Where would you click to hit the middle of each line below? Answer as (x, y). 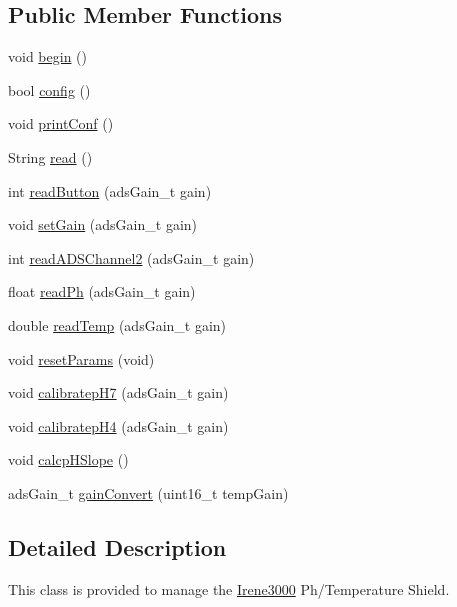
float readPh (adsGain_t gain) (102, 291)
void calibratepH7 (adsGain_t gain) (118, 392)
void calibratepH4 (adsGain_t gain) (118, 425)
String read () (50, 156)
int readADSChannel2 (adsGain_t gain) (131, 257)
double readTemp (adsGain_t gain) (117, 324)
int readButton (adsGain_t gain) (110, 190)
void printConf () (61, 123)
